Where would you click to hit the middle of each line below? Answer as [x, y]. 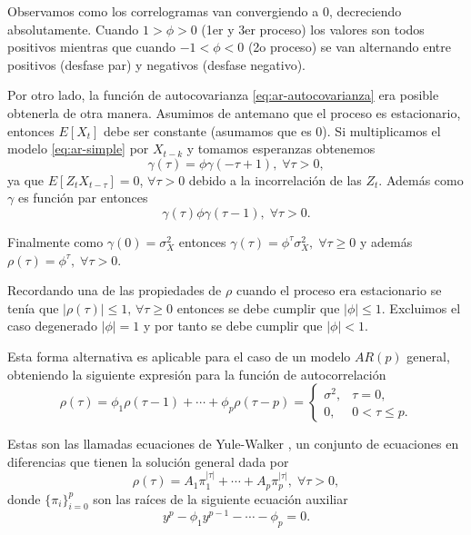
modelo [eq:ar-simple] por [78, 149]
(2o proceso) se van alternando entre [350, 47]
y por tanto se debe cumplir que [233, 326]
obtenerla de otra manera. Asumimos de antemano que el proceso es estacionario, [234, 112]
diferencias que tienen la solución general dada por [148, 461]
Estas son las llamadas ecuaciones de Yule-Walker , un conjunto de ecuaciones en [233, 444]
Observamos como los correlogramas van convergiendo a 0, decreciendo [205, 11]
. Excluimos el [421, 307]
